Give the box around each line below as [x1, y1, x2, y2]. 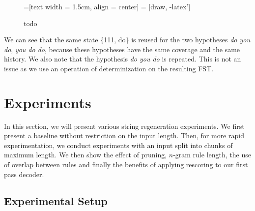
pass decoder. [4, 169, 44, 179]
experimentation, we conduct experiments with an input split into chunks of [4, 140, 233, 150]
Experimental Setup [4, 193, 108, 208]
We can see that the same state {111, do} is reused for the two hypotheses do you [4, 34, 250, 45]
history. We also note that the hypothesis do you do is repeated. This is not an [4, 54, 241, 64]
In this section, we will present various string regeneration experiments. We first [4, 121, 245, 131]
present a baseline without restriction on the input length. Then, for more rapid [4, 130, 244, 141]
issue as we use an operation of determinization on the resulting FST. [4, 63, 214, 73]
